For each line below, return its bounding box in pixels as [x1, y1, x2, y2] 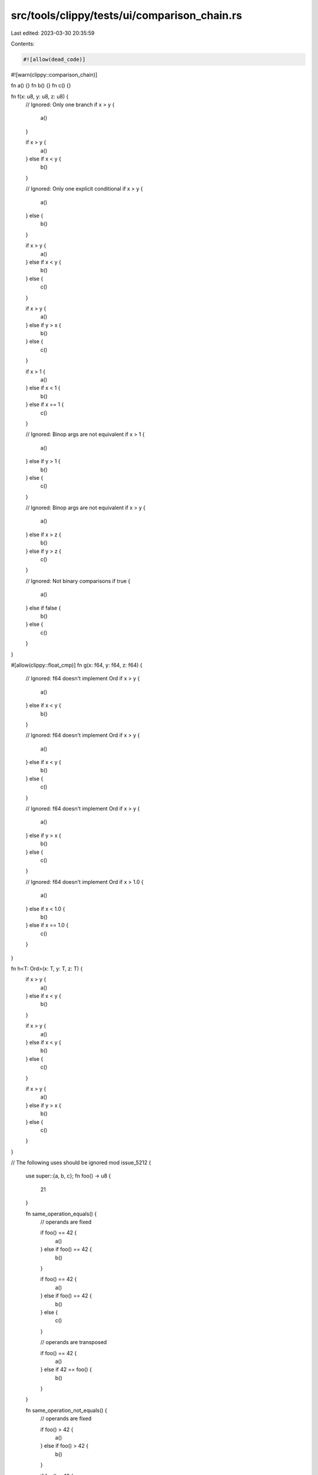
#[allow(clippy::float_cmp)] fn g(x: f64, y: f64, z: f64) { [11, 661, 143, 668]
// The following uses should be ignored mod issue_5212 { [11, 1159, 151, 1166]
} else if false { [25, 604, 61, 611]
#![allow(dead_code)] [23, 56, 86, 63]
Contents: [11, 40, 35, 47]
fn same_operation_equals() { [25, 1210, 97, 1217]
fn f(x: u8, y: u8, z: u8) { [11, 93, 69, 100]
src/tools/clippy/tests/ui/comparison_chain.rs [11, 9, 243, 22]
